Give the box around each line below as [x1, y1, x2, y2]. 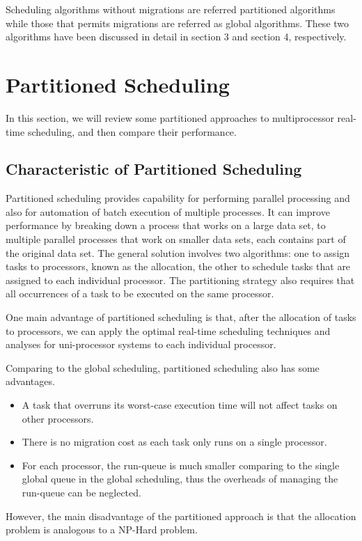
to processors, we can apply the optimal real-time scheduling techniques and [6, 323, 331, 338]
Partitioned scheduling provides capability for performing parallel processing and [6, 191, 350, 205]
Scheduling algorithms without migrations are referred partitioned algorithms [6, 2, 336, 16]
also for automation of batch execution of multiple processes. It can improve [6, 204, 330, 219]
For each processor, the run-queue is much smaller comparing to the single [22, 457, 340, 472]
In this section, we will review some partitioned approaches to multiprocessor [6, 110, 334, 125]
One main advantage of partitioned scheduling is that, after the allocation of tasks [6, 310, 356, 324]
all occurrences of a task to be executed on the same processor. [6, 286, 274, 301]
